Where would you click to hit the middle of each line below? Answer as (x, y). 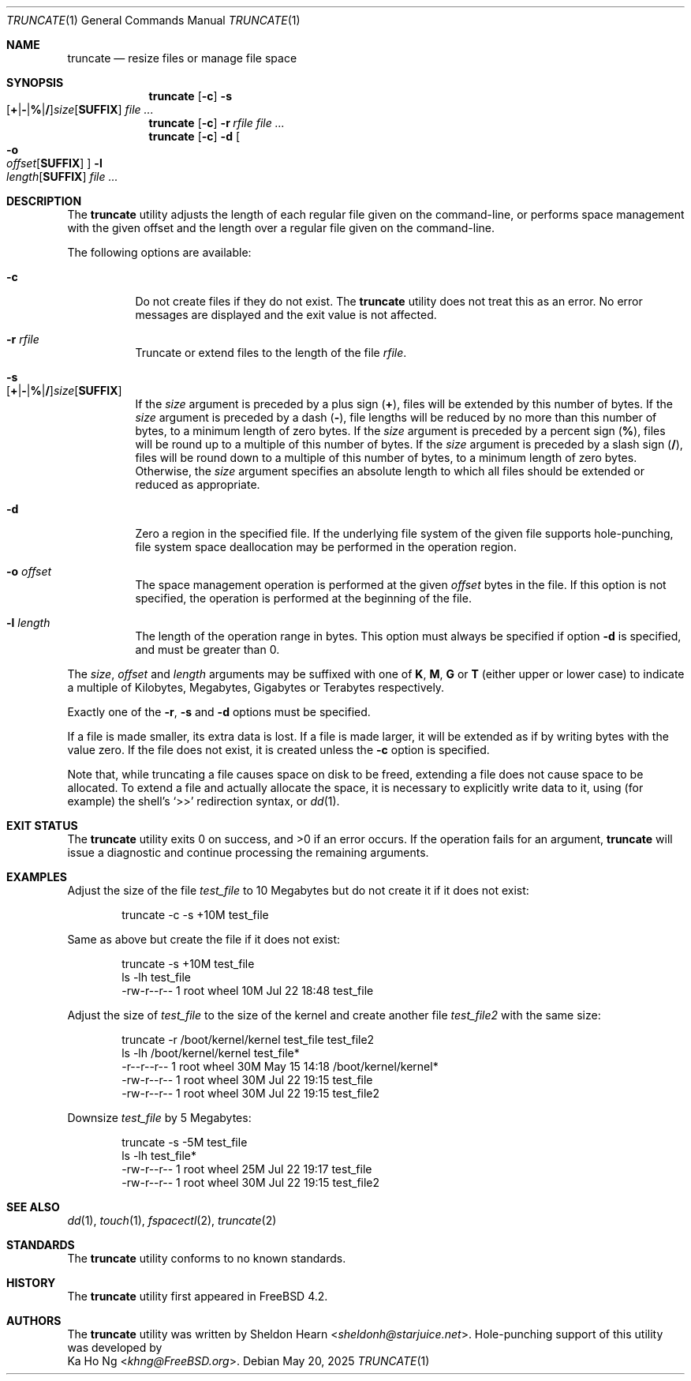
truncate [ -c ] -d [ (194, 136)
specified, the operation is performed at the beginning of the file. (303, 598)
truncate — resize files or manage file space (182, 58)
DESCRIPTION (44, 201)
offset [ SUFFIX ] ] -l (54, 163)
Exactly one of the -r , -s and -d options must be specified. (219, 712)
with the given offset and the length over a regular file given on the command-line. (281, 228)
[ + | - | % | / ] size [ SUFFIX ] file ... (80, 109)
